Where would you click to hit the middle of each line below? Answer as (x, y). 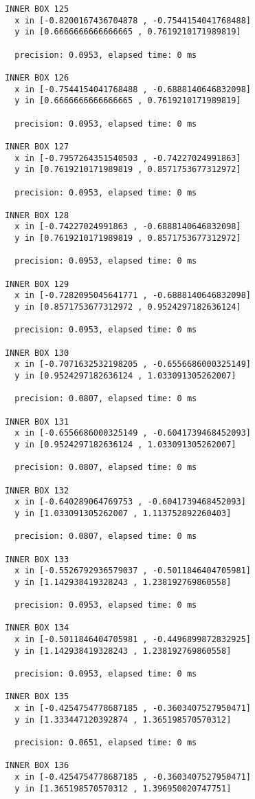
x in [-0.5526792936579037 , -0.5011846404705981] (133, 571)
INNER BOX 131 (37, 422)
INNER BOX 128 (37, 215)
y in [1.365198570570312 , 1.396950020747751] (123, 788)
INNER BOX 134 (37, 628)
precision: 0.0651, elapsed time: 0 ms (106, 743)
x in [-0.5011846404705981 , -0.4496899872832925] (133, 640)
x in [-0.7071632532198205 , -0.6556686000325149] (133, 364)
